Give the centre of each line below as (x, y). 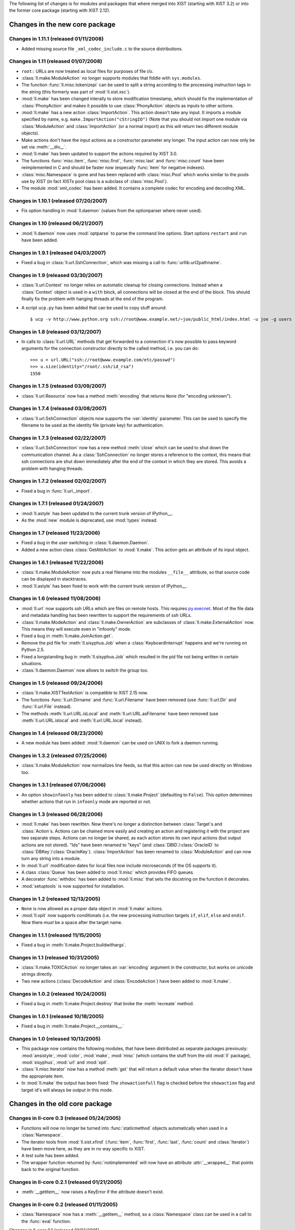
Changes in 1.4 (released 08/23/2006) (56, 733)
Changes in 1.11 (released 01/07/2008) (56, 61)
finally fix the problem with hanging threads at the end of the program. (93, 299)
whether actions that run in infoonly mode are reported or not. (86, 801)
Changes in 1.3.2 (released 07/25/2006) (58, 755)
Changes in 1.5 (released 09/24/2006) (56, 683)
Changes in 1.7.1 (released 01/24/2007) (57, 503)
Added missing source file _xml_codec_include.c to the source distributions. (102, 49)
